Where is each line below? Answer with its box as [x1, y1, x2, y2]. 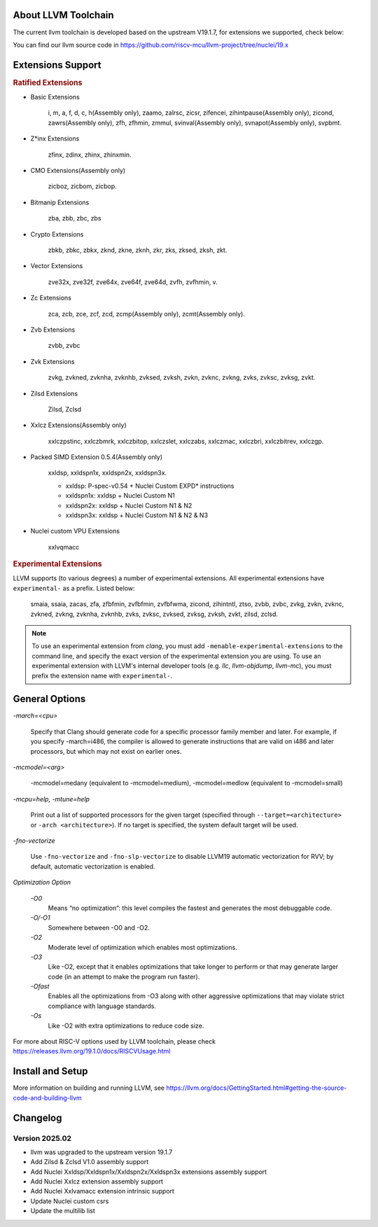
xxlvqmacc [48, 542, 80, 551]
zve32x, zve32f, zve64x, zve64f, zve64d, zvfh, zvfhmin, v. [48, 277, 218, 286]
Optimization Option [13, 878, 71, 887]
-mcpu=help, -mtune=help [13, 794, 90, 803]
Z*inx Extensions [30, 134, 80, 143]
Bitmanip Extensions [30, 198, 90, 206]
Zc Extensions [30, 294, 71, 302]
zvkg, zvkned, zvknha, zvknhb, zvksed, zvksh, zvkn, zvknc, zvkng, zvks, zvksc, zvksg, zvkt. [48, 373, 316, 381]
